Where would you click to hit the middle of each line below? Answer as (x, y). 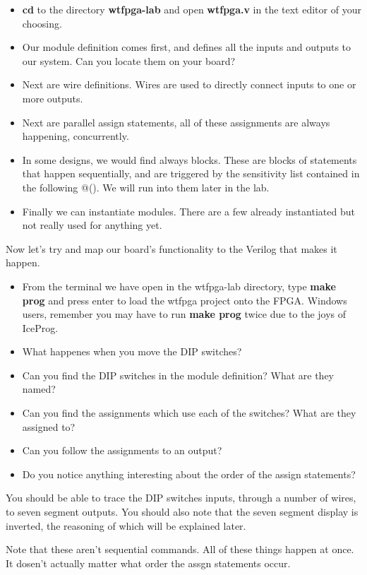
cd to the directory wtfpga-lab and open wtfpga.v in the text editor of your (192, 9)
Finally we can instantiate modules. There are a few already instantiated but (188, 211)
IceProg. (40, 327)
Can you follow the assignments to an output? (122, 450)
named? (39, 389)
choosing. (42, 23)
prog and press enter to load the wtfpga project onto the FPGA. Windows (185, 300)
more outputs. (53, 98)
